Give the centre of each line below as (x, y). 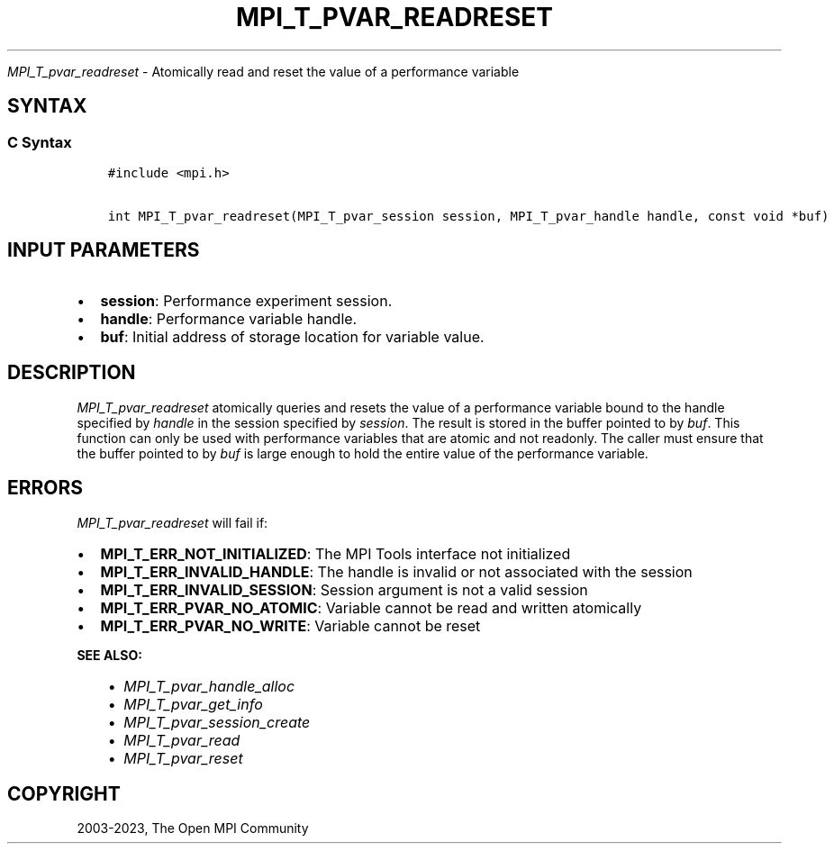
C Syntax (40, 142)
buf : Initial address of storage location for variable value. (292, 336)
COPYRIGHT (64, 793)
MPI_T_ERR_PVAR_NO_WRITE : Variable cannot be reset (290, 625)
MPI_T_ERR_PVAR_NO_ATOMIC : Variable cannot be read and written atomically (371, 607)
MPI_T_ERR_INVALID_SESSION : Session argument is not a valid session (344, 589)
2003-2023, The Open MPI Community (193, 828)
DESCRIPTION (72, 373)
